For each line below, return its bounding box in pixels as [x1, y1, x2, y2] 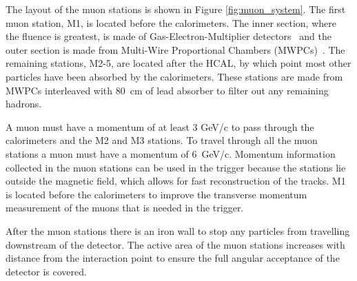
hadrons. [6, 96, 42, 111]
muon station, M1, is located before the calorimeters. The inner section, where [6, 15, 336, 30]
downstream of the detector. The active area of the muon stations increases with [6, 237, 345, 251]
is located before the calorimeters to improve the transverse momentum [6, 187, 307, 201]
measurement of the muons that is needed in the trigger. [6, 200, 244, 215]
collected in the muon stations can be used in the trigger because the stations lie [6, 160, 346, 174]
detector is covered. [6, 264, 87, 278]
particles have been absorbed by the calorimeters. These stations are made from [6, 69, 343, 83]
